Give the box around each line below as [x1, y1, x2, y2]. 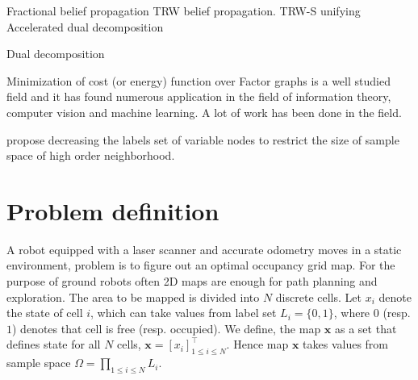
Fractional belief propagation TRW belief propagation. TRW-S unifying [6, 2, 361, 19]
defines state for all [6, 336, 101, 353]
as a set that [335, 319, 397, 336]
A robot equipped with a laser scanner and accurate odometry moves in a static [6, 240, 402, 257]
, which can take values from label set [90, 304, 277, 321]
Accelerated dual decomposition [6, 18, 164, 35]
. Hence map [226, 336, 289, 353]
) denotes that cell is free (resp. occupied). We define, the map [12, 319, 321, 336]
